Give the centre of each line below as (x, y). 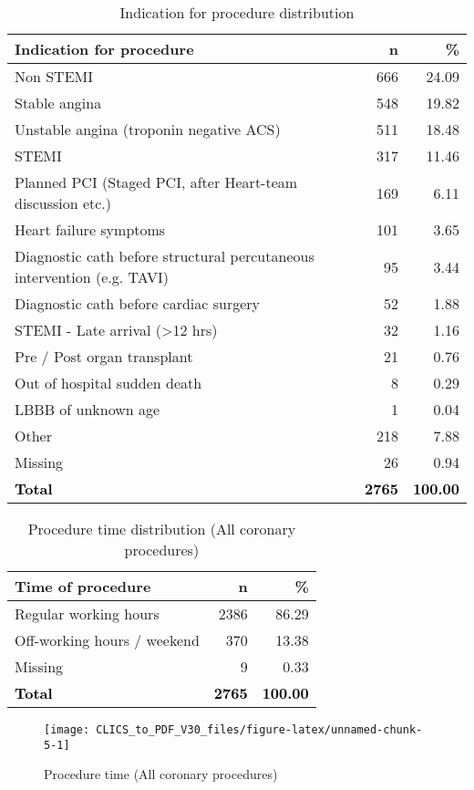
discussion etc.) (63, 203)
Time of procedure (83, 586)
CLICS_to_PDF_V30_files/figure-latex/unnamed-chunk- (259, 730)
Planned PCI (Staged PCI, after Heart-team (156, 182)
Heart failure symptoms (90, 229)
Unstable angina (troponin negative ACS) (148, 129)
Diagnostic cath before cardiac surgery (138, 303)
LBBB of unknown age (88, 409)
